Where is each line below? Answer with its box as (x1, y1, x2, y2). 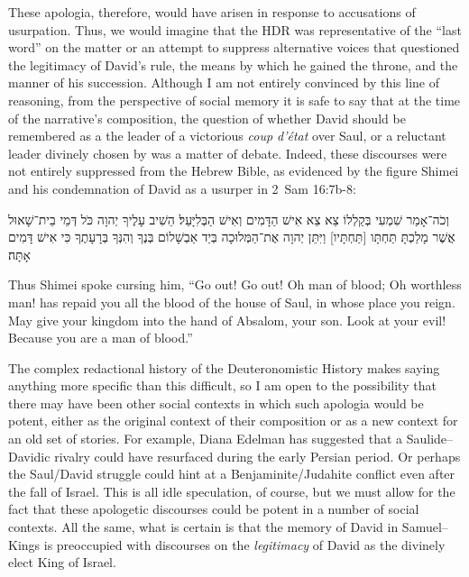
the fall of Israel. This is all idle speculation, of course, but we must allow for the (8, 481, 455, 500)
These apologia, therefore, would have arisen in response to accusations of (8, 3, 416, 21)
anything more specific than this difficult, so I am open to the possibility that (8, 376, 437, 395)
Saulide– (406, 429, 454, 448)
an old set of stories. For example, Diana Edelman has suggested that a (8, 429, 403, 448)
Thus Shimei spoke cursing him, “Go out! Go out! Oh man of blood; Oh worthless (8, 275, 462, 294)
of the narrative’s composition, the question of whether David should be (8, 108, 406, 127)
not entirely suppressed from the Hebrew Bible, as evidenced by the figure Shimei (8, 161, 459, 180)
